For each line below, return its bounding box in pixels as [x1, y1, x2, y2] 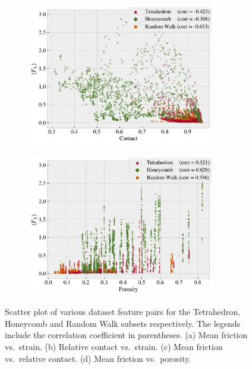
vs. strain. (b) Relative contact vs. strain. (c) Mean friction [5, 340, 223, 352]
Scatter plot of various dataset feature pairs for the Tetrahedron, [5, 305, 241, 318]
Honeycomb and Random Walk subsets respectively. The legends [5, 317, 241, 329]
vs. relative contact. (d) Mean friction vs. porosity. [5, 352, 191, 364]
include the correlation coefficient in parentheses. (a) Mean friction [5, 329, 248, 341]
